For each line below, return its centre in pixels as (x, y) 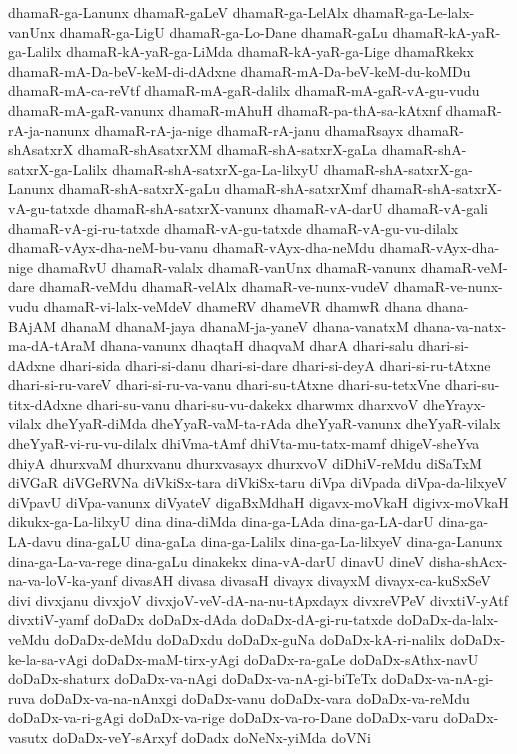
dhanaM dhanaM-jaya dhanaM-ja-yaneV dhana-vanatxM (234, 325)
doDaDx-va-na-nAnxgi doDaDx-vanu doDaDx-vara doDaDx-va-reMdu (254, 697)
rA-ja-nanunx (49, 129)
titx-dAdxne (45, 403)
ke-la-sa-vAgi (48, 658)
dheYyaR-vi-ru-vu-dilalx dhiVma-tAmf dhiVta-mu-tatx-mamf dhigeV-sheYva (244, 443)
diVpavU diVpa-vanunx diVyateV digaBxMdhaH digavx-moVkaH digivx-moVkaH (258, 501)
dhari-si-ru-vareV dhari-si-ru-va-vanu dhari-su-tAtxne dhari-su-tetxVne (224, 384)
